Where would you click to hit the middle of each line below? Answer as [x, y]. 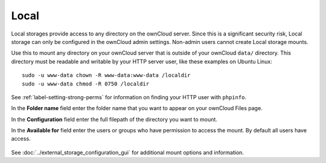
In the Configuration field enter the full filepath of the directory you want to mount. [114, 119]
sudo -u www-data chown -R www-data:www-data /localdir [106, 75]
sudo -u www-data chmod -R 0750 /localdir [86, 84]
